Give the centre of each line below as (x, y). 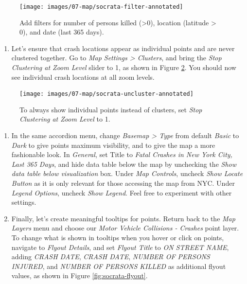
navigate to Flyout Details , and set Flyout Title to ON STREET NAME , (120, 247)
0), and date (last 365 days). (62, 32)
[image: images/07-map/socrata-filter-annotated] (101, 7)
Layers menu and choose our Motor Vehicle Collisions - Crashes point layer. (125, 228)
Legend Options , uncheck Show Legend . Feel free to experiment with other (122, 192)
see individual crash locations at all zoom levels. (83, 77)
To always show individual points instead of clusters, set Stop (111, 109)
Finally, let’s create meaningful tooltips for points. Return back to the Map (123, 218)
